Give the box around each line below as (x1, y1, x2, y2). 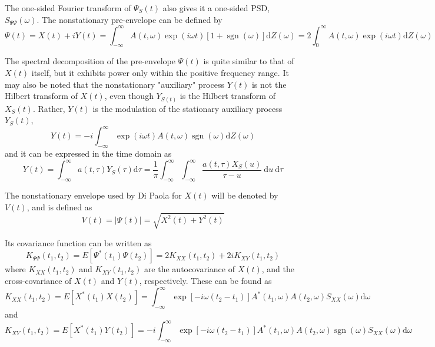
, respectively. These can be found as (139, 275, 272, 287)
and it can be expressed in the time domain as (5, 147, 172, 160)
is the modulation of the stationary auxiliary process (92, 102, 283, 114)
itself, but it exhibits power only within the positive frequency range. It (31, 67, 289, 79)
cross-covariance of (5, 275, 72, 287)
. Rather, (32, 102, 65, 114)
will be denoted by (211, 189, 278, 201)
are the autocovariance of (144, 263, 235, 275)
